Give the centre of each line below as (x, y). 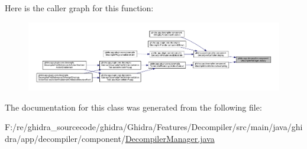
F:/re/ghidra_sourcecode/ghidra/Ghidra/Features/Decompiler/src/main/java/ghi (154, 127)
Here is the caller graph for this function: (79, 8)
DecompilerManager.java (170, 138)
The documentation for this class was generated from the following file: (133, 107)
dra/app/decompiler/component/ (65, 138)
